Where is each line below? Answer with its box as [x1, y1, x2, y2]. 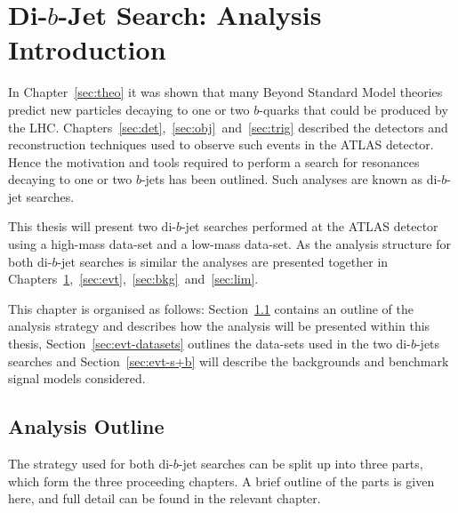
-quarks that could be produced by [259, 100, 448, 118]
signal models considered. [8, 369, 146, 388]
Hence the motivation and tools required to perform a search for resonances [8, 152, 420, 171]
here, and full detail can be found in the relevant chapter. [8, 489, 321, 508]
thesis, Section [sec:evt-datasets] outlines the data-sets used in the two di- [8, 334, 411, 353]
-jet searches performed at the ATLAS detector [181, 217, 438, 236]
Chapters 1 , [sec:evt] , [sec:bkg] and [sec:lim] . [8, 269, 259, 288]
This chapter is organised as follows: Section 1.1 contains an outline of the [8, 299, 414, 317]
